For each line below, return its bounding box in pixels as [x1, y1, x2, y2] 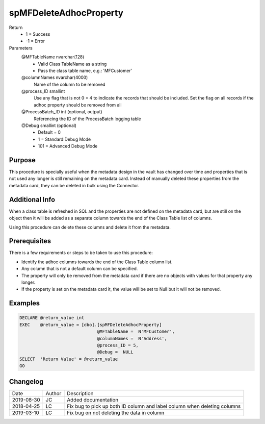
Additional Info [9, 195, 55, 203]
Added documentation [67, 396, 119, 403]
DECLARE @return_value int [19, 315, 84, 321]
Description [67, 390, 94, 397]
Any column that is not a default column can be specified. [21, 266, 138, 272]
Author [46, 390, 61, 397]
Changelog [9, 377, 44, 386]
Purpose [9, 156, 36, 164]
